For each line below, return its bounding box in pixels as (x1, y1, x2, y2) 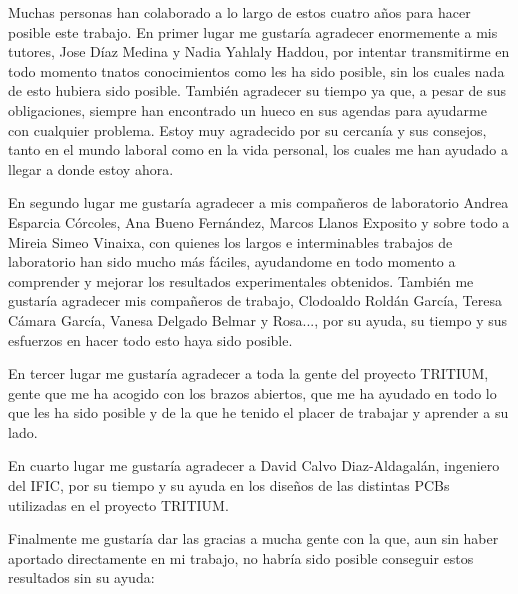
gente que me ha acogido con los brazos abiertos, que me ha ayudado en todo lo (8, 382, 497, 403)
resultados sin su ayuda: (8, 567, 155, 588)
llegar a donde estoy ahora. (8, 158, 174, 179)
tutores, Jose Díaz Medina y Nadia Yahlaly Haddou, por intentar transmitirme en (8, 41, 510, 62)
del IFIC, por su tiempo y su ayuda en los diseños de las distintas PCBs (8, 475, 450, 496)
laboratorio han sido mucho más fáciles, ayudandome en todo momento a (8, 251, 456, 272)
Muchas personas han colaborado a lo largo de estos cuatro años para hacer (8, 2, 471, 22)
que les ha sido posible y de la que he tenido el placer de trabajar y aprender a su (8, 402, 509, 423)
